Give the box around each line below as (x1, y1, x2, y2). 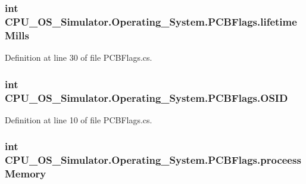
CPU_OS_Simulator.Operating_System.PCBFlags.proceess (5, 152, 301, 167)
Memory (5, 166, 46, 181)
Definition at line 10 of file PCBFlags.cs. (5, 113, 152, 126)
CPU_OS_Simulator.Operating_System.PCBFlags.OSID (5, 90, 288, 105)
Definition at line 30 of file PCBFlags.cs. (5, 51, 152, 64)
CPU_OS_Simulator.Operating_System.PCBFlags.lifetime (5, 14, 297, 29)
